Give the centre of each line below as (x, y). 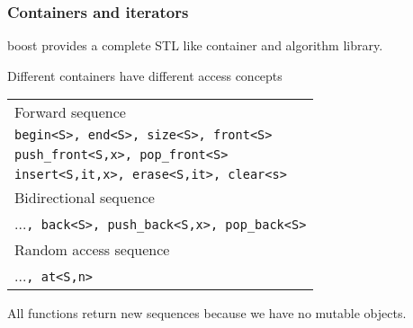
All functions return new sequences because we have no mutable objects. (207, 313)
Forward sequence (70, 112)
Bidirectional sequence (85, 198)
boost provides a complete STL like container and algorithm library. (195, 45)
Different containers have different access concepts (145, 75)
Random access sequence (92, 250)
